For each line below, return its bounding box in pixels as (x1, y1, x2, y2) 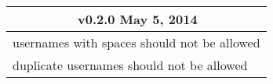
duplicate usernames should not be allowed (13, 56, 248, 74)
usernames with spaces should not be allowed (13, 33, 260, 51)
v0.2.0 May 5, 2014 (77, 10, 198, 28)
